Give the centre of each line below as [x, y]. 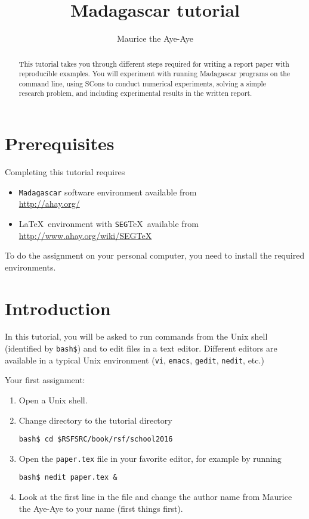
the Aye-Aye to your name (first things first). [101, 508]
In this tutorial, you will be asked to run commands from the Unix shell [136, 336]
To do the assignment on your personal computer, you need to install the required [155, 255]
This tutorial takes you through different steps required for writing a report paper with [154, 63]
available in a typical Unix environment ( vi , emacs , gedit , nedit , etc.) [135, 360]
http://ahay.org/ [49, 203]
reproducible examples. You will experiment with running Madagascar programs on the [154, 74]
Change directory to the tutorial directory [95, 420]
